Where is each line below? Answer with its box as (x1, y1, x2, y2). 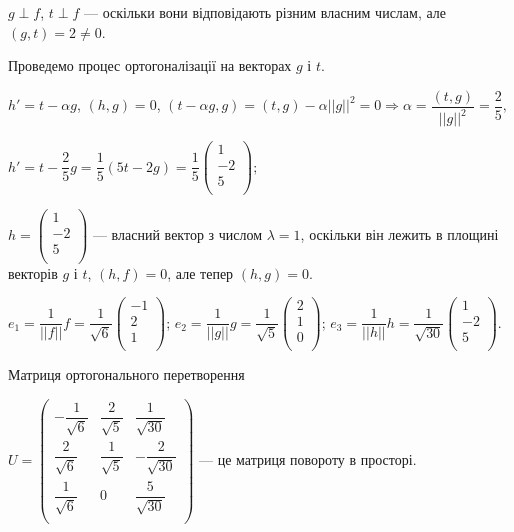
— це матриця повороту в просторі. (199, 448, 417, 469)
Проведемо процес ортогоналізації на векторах (8, 55, 292, 76)
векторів (8, 262, 58, 283)
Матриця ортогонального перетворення (8, 364, 245, 385)
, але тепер (167, 262, 234, 283)
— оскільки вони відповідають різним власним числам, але (84, 2, 447, 22)
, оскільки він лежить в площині (300, 223, 499, 244)
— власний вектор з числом (92, 223, 263, 244)
